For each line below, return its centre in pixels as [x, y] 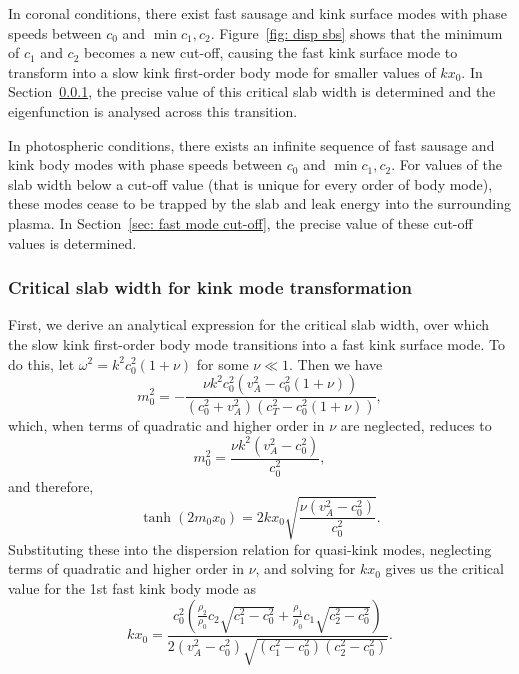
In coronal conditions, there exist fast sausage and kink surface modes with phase [257, 13]
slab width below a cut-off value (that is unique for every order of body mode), [250, 183]
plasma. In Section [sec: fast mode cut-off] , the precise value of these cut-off [240, 222]
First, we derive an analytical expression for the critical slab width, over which [249, 324]
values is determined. [72, 242]
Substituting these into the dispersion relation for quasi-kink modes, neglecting [250, 548]
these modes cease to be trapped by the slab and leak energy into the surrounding [259, 203]
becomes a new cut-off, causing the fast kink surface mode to [271, 52]
